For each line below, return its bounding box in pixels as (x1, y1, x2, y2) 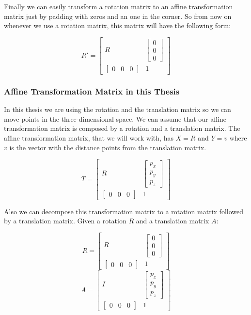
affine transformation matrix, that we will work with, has (4, 132, 173, 142)
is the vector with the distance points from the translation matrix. (9, 142, 206, 152)
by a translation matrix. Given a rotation (4, 216, 126, 226)
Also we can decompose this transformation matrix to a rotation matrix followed (4, 206, 243, 216)
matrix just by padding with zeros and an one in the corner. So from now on (4, 11, 232, 21)
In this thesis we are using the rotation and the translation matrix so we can (4, 104, 231, 114)
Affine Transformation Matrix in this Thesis (4, 85, 180, 97)
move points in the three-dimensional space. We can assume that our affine (4, 113, 226, 124)
